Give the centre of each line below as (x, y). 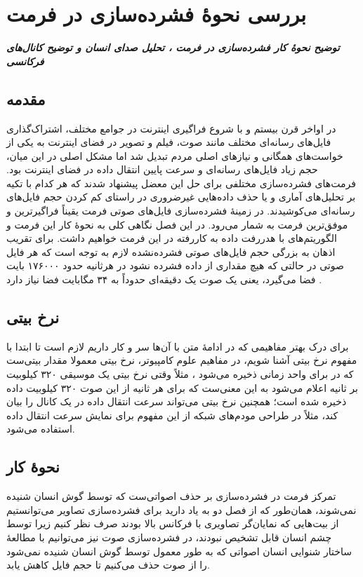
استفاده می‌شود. (41, 429)
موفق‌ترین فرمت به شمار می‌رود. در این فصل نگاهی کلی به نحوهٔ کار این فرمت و (177, 224)
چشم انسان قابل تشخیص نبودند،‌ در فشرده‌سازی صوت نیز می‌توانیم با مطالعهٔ (169, 537)
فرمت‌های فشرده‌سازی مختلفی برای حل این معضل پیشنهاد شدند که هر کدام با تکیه (181, 183)
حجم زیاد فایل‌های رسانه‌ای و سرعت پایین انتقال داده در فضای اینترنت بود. (162, 169)
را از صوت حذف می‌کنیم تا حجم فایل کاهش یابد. (108, 565)
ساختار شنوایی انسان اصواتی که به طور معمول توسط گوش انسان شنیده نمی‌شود (179, 551)
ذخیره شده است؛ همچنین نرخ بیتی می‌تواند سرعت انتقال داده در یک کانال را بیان (177, 401)
